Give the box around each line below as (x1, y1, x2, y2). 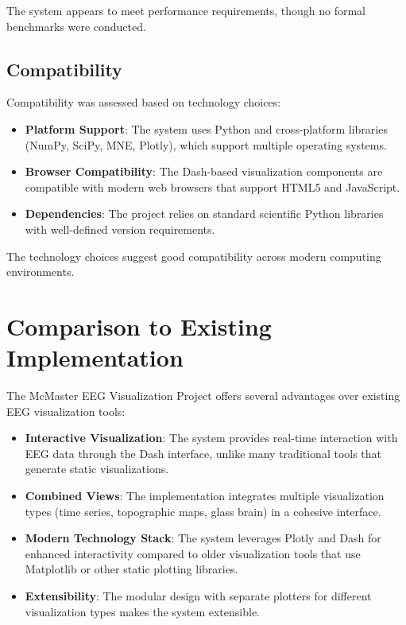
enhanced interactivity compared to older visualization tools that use (25, 545, 361, 561)
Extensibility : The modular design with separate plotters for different (25, 587, 372, 604)
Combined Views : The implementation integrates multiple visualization (25, 487, 385, 504)
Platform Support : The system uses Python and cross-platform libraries (25, 120, 388, 137)
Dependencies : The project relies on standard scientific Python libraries (25, 205, 384, 222)
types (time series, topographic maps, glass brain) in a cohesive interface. (25, 503, 381, 519)
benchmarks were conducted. (6, 17, 146, 34)
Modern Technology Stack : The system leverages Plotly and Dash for (25, 530, 381, 546)
